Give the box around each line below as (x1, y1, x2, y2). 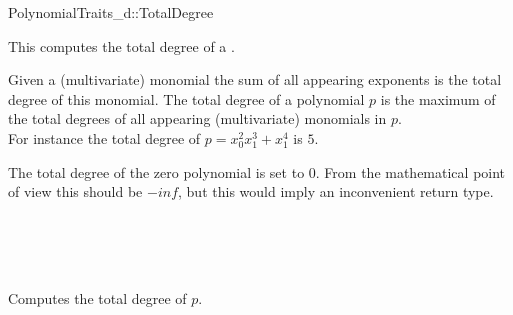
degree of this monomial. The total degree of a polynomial (8, 88, 365, 109)
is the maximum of (380, 88, 496, 109)
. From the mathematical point (315, 161, 506, 182)
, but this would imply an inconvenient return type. (178, 181, 494, 202)
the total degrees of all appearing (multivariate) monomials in (8, 108, 387, 129)
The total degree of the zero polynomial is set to (8, 161, 305, 182)
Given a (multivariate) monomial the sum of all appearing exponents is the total (8, 69, 502, 90)
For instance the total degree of (8, 127, 201, 148)
